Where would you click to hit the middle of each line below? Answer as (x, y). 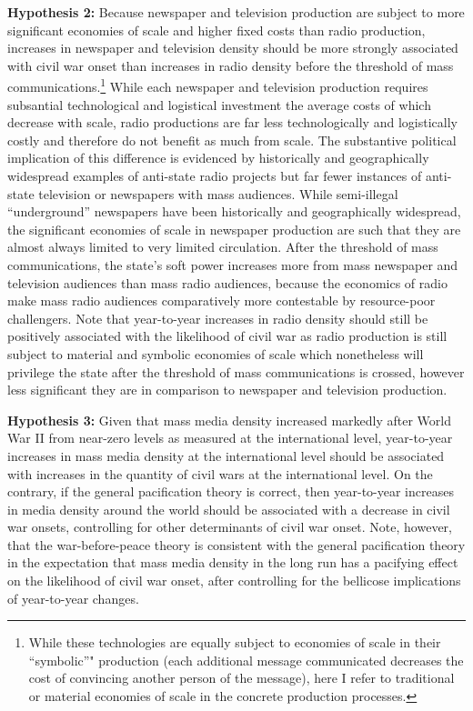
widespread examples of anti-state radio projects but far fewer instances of (215, 175)
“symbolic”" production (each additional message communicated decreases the (246, 660)
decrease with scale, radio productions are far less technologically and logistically (232, 122)
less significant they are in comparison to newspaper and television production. (227, 390)
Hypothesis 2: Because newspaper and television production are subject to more (236, 12)
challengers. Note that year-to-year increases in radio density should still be (218, 318)
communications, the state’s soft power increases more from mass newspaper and (233, 264)
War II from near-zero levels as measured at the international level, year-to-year (230, 438)
